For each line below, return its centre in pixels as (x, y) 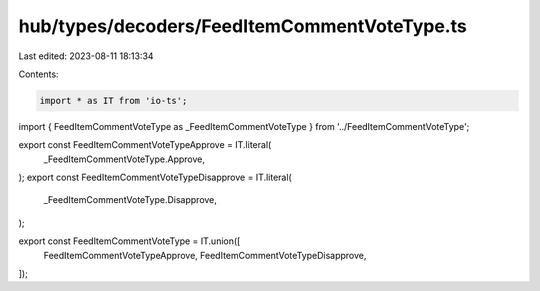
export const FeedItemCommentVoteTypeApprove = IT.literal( (145, 145)
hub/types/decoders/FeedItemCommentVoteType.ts (242, 26)
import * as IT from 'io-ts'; (113, 100)
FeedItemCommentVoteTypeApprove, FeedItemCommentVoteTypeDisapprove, (205, 255)
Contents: (38, 74)
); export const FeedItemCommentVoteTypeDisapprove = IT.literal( (155, 177)
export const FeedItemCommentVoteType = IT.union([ (129, 241)
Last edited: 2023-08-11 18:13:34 (86, 56)
